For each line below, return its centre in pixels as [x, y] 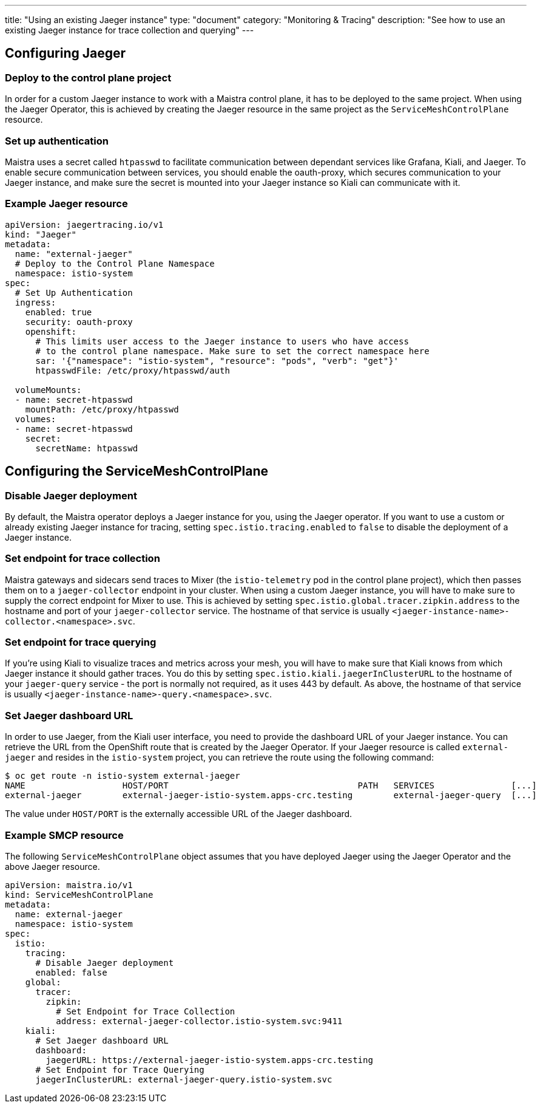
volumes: [35, 419]
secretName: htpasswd [87, 448]
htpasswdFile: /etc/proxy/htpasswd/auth [133, 370]
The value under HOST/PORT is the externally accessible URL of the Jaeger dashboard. [179, 814]
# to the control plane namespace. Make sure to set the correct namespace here [232, 351]
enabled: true [59, 312]
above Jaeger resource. [52, 866]
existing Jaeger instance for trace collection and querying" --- [130, 30]
